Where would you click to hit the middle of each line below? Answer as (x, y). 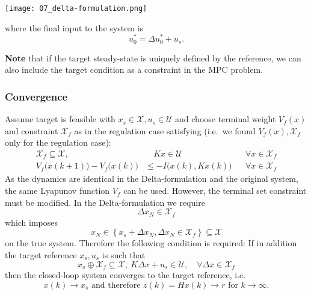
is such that (124, 254)
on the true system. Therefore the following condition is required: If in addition (151, 243)
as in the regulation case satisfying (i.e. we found (165, 130)
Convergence (36, 96)
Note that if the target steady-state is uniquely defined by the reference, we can (153, 57)
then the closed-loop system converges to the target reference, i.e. (125, 274)
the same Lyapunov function (57, 191)
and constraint (32, 130)
